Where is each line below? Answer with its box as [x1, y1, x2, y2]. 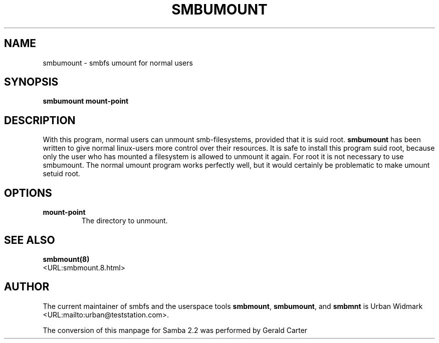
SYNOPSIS [4, 76, 59, 89]
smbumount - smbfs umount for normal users [43, 58, 193, 67]
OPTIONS [4, 186, 52, 199]
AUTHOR [4, 280, 50, 293]
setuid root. [43, 169, 81, 178]
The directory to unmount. [81, 216, 168, 225]
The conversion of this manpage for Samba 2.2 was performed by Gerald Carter [43, 325, 308, 334]
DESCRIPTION [4, 114, 76, 127]
